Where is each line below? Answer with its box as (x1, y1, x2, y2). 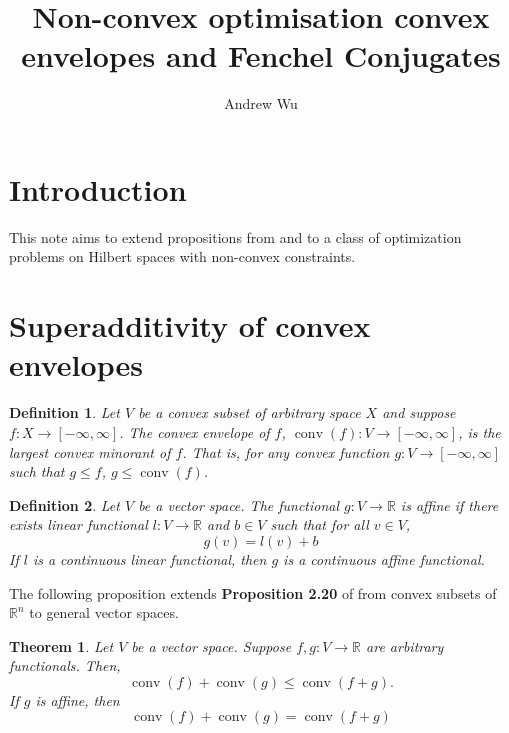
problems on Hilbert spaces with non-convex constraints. (9, 246, 356, 267)
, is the (458, 421, 501, 442)
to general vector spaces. (29, 602, 179, 623)
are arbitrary (366, 635, 444, 656)
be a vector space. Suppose (131, 635, 292, 656)
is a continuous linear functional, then (32, 548, 267, 569)
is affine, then (35, 689, 120, 710)
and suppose (382, 402, 456, 423)
